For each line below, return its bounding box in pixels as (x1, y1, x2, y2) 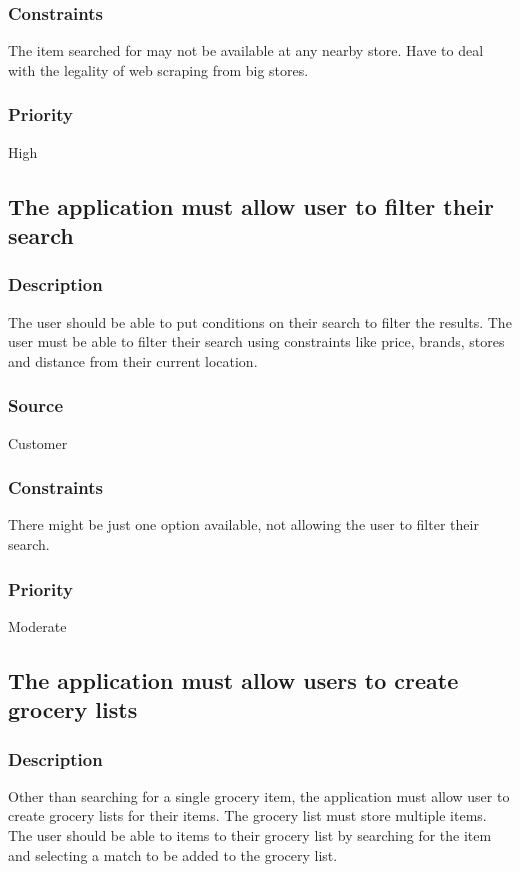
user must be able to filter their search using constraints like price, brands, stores (8, 331, 505, 352)
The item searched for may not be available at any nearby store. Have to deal (8, 40, 484, 61)
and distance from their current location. (8, 350, 258, 371)
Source (8, 393, 64, 418)
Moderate (8, 615, 67, 636)
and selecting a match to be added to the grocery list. (8, 844, 338, 865)
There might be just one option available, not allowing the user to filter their (8, 514, 479, 535)
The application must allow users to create (8, 664, 459, 695)
